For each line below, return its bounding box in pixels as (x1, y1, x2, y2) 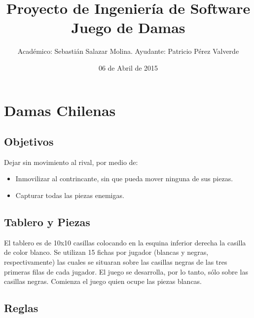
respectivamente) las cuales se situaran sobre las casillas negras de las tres (4, 257, 227, 267)
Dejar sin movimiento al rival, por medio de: (4, 157, 138, 167)
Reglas (4, 300, 38, 316)
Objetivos (4, 134, 54, 149)
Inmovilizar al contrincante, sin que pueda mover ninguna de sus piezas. (15, 173, 233, 184)
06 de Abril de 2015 (98, 62, 158, 73)
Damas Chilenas (4, 100, 116, 120)
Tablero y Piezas (4, 214, 90, 230)
